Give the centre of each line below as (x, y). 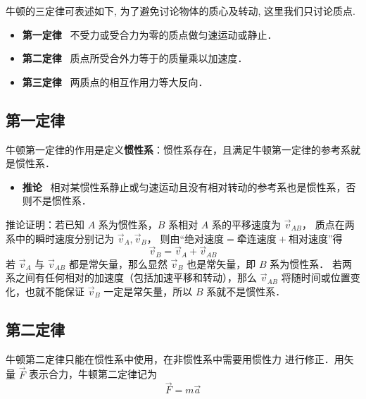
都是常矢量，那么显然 (118, 263)
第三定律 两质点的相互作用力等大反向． (115, 81)
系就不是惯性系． (246, 291)
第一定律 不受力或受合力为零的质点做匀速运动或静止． (150, 34)
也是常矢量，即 (221, 263)
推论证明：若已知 (45, 224)
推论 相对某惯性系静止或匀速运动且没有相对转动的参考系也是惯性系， (184, 186)
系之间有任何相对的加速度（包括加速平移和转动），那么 (131, 277)
